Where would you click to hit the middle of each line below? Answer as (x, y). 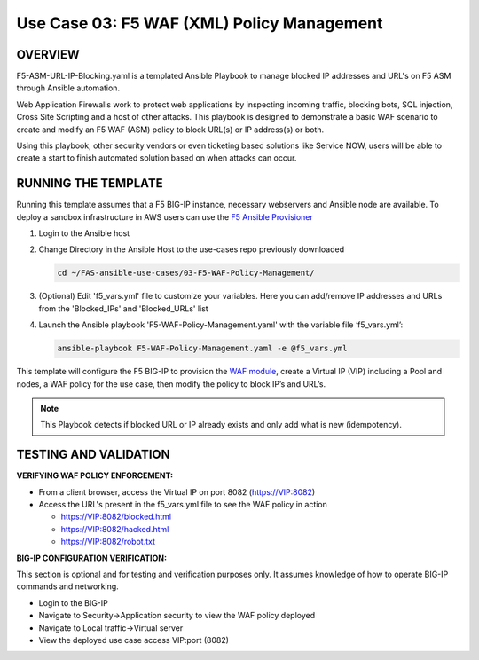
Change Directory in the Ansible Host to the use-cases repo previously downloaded (192, 249)
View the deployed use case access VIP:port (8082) (134, 640)
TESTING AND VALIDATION (93, 455)
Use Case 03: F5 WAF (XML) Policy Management (200, 23)
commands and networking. (67, 586)
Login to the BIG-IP (73, 602)
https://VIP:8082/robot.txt (108, 542)
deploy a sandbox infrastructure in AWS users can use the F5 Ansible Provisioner (165, 216)
